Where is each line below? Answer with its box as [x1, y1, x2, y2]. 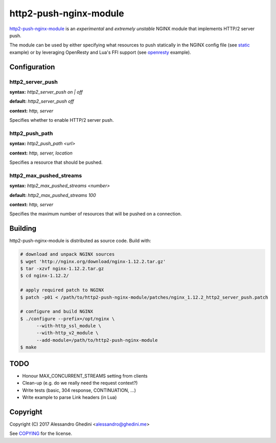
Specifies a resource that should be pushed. [9, 159, 103, 165]
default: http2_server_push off [9, 98, 74, 104]
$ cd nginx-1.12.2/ [20, 273, 69, 279]
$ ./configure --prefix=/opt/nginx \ [20, 316, 115, 322]
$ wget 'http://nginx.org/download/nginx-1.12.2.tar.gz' [20, 258, 166, 264]
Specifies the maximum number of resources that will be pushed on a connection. [9, 211, 182, 217]
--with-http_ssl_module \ [36, 323, 102, 329]
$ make [20, 344, 37, 350]
